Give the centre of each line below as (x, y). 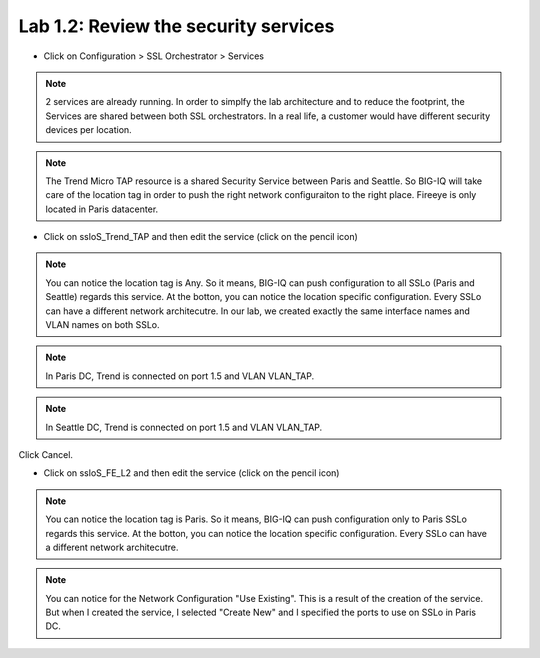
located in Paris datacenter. (102, 209)
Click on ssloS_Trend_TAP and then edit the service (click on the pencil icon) (201, 237)
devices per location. (88, 130)
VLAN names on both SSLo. (102, 325)
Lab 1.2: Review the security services (176, 26)
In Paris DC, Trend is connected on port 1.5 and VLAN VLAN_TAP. (180, 376)
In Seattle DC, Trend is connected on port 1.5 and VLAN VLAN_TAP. (184, 427)
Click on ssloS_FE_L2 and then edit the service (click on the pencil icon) (191, 473)
